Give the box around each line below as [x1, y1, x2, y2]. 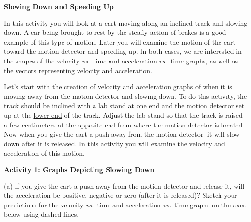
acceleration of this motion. [4, 148, 85, 158]
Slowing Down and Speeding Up [4, 1, 114, 11]
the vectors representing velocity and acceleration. [4, 65, 152, 75]
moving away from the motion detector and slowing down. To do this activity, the [4, 91, 247, 101]
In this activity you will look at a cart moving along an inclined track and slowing [4, 17, 248, 28]
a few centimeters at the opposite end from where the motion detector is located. [4, 119, 245, 129]
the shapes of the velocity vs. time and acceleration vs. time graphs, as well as [4, 55, 238, 65]
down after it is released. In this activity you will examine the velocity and [4, 138, 225, 148]
